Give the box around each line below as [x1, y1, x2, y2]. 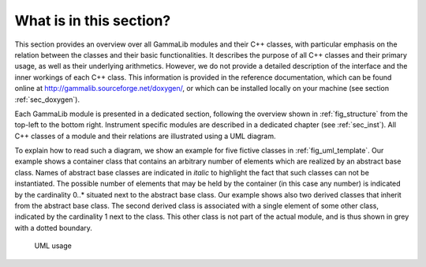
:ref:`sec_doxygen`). [14, 95, 80, 104]
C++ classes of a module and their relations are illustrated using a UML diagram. [14, 131, 276, 141]
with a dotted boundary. [14, 223, 92, 232]
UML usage [34, 241, 73, 250]
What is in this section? [14, 12, 171, 29]
